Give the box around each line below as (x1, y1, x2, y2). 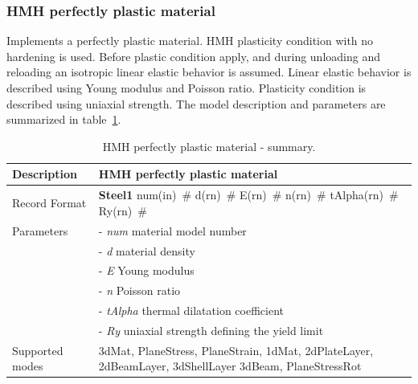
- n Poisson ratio (98, 282, 181, 299)
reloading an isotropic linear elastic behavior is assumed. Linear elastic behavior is (6, 63, 412, 80)
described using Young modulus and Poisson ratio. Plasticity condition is (6, 80, 367, 96)
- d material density (98, 242, 195, 259)
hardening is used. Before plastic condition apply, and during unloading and (6, 47, 380, 64)
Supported (12, 341, 64, 358)
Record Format (12, 194, 87, 211)
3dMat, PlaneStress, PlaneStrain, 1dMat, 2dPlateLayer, (98, 341, 374, 358)
